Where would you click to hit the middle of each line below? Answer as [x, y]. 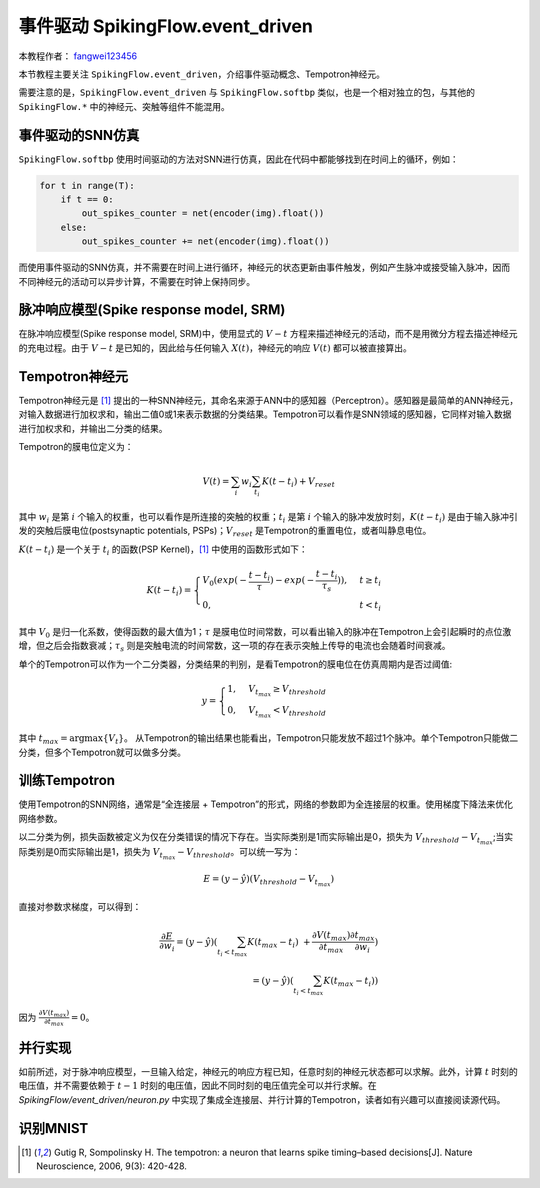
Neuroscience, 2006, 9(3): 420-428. [111, 1166]
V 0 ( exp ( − [225, 582]
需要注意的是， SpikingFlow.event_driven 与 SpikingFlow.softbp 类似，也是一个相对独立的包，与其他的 [246, 92]
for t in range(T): [87, 185]
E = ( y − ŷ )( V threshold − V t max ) [269, 881]
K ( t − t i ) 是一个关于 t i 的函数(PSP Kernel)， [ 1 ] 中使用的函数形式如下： [163, 550]
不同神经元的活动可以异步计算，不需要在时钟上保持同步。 [136, 281]
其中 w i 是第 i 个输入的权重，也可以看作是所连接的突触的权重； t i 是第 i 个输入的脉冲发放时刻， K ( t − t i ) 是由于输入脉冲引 [268, 518]
